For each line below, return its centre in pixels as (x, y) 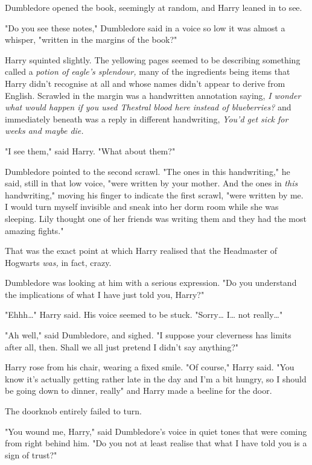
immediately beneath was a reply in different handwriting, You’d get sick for (147, 119)
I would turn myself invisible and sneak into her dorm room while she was (142, 207)
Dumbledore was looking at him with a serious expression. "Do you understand (151, 283)
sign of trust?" (31, 454)
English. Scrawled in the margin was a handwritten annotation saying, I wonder (153, 95)
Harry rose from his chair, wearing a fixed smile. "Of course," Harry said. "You (150, 367)
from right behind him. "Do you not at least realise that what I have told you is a (156, 443)
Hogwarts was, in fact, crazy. (58, 262)
